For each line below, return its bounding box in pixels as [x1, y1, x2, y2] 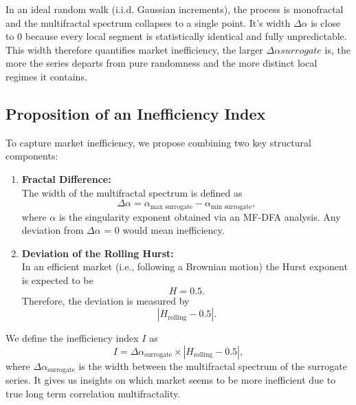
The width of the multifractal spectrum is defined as [21, 185, 243, 199]
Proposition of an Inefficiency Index [5, 102, 266, 124]
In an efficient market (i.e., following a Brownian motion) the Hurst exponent [21, 259, 348, 274]
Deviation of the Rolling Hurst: [21, 245, 174, 260]
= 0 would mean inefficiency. [104, 223, 225, 237]
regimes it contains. [5, 69, 87, 83]
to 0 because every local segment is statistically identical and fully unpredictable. [5, 29, 347, 43]
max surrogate [150, 203, 193, 210]
